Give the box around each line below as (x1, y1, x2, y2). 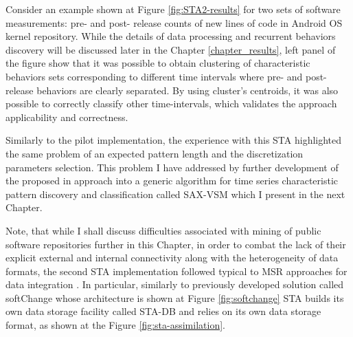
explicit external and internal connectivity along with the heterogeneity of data (5, 250, 339, 265)
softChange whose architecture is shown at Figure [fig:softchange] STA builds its (5, 290, 344, 305)
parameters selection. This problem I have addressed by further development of (5, 160, 339, 174)
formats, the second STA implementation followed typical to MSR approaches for (5, 263, 348, 278)
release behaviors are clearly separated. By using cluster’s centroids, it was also (5, 83, 339, 97)
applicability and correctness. (5, 109, 128, 124)
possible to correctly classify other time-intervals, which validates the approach (5, 96, 337, 111)
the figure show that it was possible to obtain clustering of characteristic (5, 56, 310, 70)
